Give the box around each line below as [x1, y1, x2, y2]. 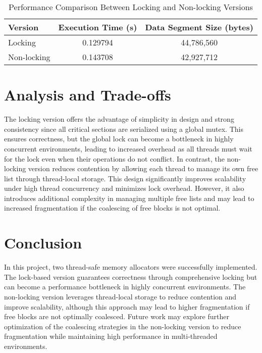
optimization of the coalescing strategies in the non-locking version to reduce [4, 321, 241, 331]
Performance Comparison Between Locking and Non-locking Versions [9, 1, 253, 13]
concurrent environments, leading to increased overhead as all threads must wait [4, 143, 252, 154]
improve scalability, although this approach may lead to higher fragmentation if [4, 301, 250, 312]
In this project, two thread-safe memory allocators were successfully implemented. [4, 262, 257, 272]
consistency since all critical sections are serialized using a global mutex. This [4, 123, 243, 134]
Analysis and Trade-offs [4, 84, 171, 105]
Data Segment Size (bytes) [145, 21, 253, 33]
